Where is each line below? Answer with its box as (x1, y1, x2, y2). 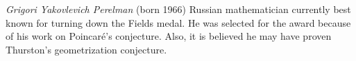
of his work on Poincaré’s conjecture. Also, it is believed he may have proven (6, 29, 332, 43)
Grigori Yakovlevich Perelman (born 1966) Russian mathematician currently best (6, 2, 351, 16)
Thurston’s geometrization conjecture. (6, 42, 167, 56)
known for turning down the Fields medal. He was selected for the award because (6, 15, 351, 29)
